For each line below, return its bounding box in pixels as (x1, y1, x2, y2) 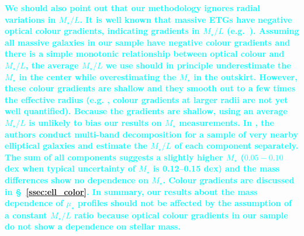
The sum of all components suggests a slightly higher (5, 151, 223, 163)
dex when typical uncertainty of (5, 162, 136, 175)
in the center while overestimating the (19, 70, 177, 83)
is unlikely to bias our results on (29, 116, 162, 128)
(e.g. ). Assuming (227, 25, 299, 37)
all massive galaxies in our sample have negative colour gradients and (5, 36, 291, 48)
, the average (25, 59, 79, 71)
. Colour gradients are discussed (163, 173, 295, 186)
